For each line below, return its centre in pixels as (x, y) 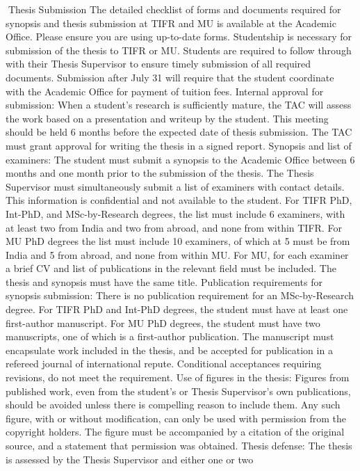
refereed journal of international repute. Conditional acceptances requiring (164, 364)
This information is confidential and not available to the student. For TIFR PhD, (179, 200)
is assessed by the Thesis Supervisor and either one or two (130, 459)
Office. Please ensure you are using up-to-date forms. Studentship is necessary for (179, 37)
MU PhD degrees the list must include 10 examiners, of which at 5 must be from (178, 241)
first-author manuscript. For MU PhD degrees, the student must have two (163, 322)
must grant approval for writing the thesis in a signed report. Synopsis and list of (179, 145)
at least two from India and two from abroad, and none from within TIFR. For (174, 227)
